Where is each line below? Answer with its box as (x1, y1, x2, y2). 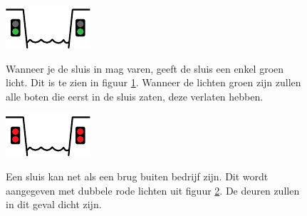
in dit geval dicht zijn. (6, 197, 102, 212)
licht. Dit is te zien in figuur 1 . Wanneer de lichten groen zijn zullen (6, 75, 301, 90)
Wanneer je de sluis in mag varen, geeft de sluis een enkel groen (6, 61, 284, 76)
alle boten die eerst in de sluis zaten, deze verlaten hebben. (6, 88, 264, 103)
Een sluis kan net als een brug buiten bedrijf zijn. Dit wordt (6, 168, 269, 183)
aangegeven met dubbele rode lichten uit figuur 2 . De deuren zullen (6, 182, 300, 197)
